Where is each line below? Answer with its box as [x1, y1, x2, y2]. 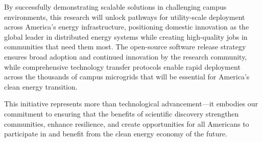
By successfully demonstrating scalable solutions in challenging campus [4, 2, 227, 12]
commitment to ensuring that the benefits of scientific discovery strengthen [4, 108, 239, 119]
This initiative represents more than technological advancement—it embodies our [4, 98, 258, 109]
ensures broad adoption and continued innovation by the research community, [4, 51, 247, 62]
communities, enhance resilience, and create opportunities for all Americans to [4, 118, 249, 129]
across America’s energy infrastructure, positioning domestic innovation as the [4, 21, 249, 32]
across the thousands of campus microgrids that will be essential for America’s [4, 71, 250, 82]
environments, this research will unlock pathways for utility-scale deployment [4, 11, 245, 22]
